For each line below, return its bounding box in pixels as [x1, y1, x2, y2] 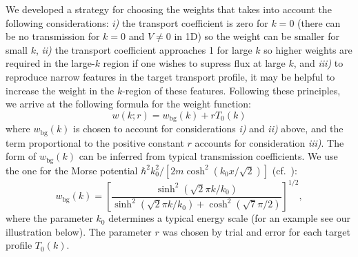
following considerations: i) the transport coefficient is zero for [6, 15, 268, 30]
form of [6, 149, 37, 163]
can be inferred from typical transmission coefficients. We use [79, 149, 338, 163]
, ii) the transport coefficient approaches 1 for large [35, 42, 252, 56]
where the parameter [6, 211, 93, 225]
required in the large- [6, 56, 95, 70]
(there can [297, 15, 341, 30]
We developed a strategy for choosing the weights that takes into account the [6, 2, 332, 16]
